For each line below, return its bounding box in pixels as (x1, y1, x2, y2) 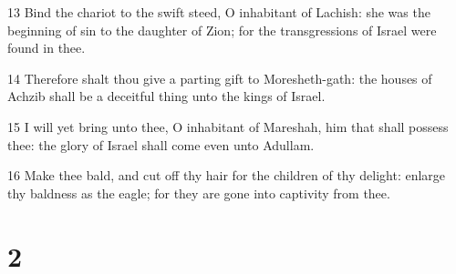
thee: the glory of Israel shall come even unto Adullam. (7, 135, 315, 154)
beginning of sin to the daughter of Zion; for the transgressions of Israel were (7, 20, 437, 39)
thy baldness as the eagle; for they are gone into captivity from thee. (7, 183, 390, 202)
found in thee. (7, 38, 86, 57)
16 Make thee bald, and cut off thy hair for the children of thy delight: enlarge (7, 166, 446, 185)
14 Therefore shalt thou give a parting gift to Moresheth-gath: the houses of (7, 68, 432, 87)
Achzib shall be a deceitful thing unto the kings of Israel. (7, 86, 326, 106)
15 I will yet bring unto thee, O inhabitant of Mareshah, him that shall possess (7, 117, 449, 136)
